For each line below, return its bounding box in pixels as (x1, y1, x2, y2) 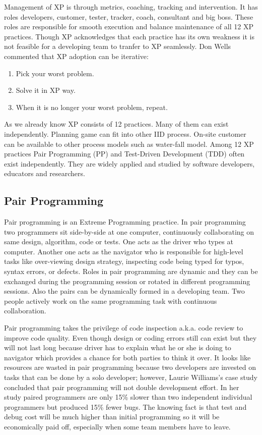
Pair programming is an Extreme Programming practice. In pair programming (4, 216, 246, 227)
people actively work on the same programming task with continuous (4, 295, 217, 306)
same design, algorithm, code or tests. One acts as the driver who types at (4, 236, 233, 247)
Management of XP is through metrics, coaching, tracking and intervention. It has (4, 2, 258, 12)
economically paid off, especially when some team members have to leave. (4, 421, 231, 431)
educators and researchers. (4, 168, 85, 179)
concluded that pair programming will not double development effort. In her (4, 382, 239, 392)
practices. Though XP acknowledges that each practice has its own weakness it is (4, 31, 254, 41)
